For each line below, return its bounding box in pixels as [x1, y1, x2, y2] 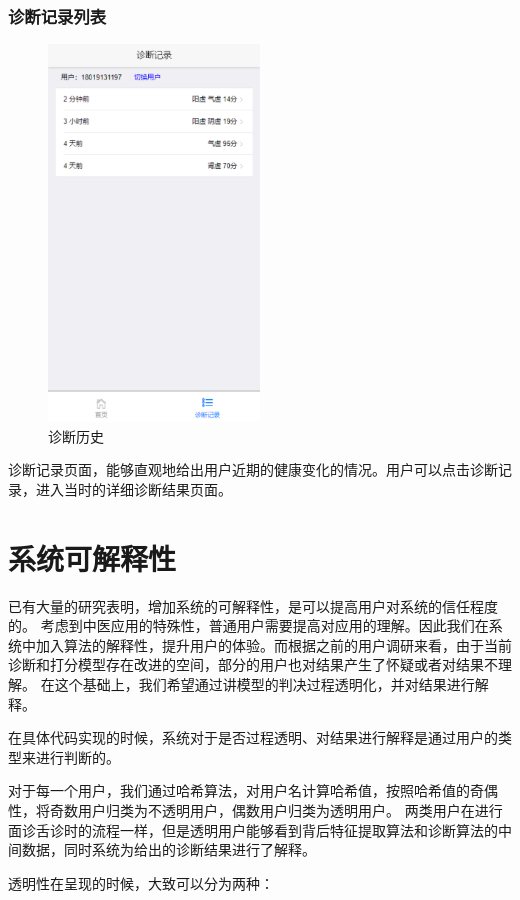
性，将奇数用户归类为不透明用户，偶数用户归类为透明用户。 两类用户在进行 [8, 800, 503, 820]
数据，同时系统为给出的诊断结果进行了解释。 [21, 839, 316, 860]
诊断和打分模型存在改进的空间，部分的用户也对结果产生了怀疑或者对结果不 [8, 654, 498, 675]
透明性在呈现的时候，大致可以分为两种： [8, 872, 274, 893]
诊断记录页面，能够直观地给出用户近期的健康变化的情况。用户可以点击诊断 [8, 459, 498, 480]
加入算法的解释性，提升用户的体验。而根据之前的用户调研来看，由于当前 [35, 634, 512, 655]
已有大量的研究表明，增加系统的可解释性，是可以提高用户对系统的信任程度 [8, 595, 498, 616]
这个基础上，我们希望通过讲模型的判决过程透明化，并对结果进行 [54, 674, 475, 695]
